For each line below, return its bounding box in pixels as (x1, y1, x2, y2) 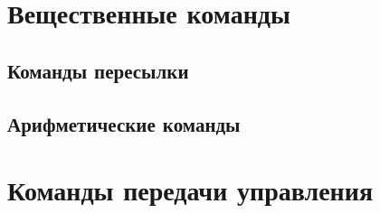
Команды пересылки (7, 56, 189, 84)
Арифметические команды (7, 109, 241, 137)
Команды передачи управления (7, 171, 374, 208)
